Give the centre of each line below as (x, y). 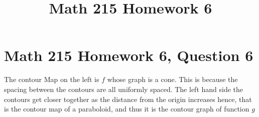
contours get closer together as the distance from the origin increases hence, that (128, 99)
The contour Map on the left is (52, 79)
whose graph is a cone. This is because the (172, 79)
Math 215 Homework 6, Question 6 (129, 55)
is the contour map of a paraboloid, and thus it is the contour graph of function (127, 109)
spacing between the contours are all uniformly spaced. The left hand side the (124, 89)
